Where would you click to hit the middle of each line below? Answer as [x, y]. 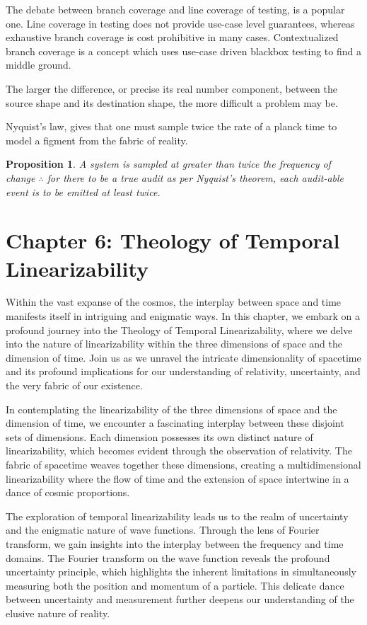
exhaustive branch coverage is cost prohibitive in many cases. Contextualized [172, 37]
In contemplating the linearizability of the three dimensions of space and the [171, 409]
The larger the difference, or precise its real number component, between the [171, 88]
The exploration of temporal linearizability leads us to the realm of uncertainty [177, 516]
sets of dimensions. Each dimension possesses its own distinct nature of [159, 436]
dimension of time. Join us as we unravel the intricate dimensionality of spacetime [183, 357]
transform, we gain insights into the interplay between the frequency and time [175, 543]
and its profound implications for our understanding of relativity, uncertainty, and [183, 371]
